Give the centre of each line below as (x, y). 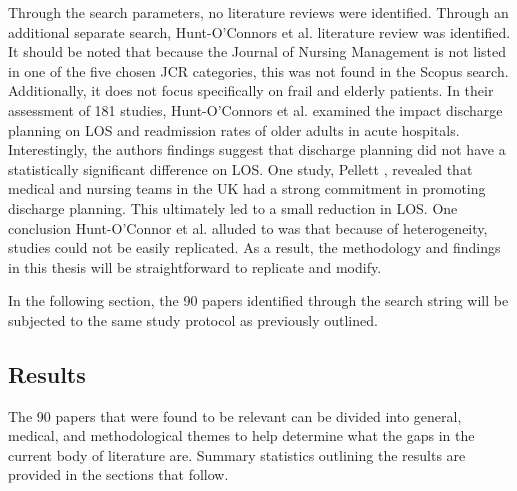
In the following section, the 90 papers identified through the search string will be (258, 300)
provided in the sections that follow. (118, 474)
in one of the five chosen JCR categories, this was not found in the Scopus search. (258, 70)
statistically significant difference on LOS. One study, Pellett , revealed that (240, 168)
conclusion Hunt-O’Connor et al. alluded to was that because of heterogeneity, (248, 227)
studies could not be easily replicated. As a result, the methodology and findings (254, 247)
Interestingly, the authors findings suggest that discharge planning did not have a (257, 149)
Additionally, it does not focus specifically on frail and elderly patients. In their (251, 90)
